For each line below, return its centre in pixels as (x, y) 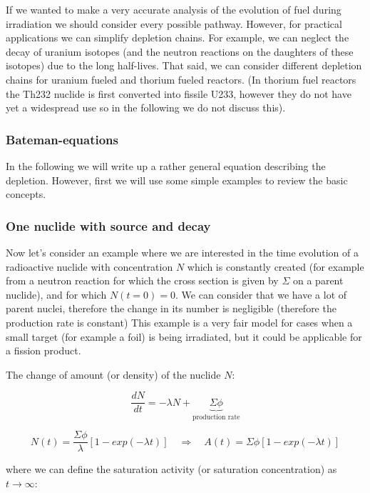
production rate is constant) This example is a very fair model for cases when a (179, 322)
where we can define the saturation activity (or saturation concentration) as (171, 469)
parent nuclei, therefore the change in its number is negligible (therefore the (171, 308)
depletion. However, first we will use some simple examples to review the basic (177, 180)
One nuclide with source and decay (108, 225)
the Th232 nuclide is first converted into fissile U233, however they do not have (179, 93)
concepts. (26, 194)
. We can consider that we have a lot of (261, 294)
